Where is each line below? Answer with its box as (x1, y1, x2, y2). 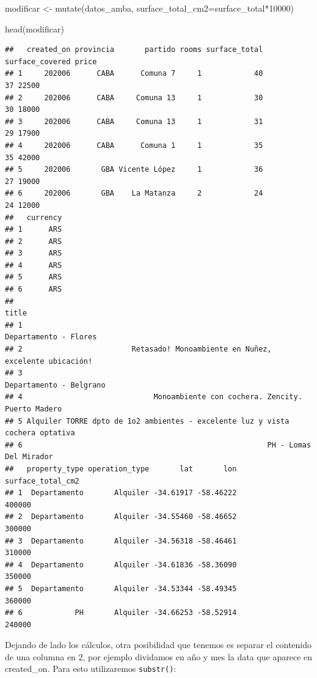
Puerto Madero (5, 405, 62, 413)
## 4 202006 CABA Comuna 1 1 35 (5, 141, 263, 150)
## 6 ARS (5, 285, 62, 294)
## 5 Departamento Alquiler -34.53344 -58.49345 (5, 584, 237, 593)
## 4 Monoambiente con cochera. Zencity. (5, 392, 302, 402)
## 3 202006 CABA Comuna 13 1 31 (5, 117, 263, 126)
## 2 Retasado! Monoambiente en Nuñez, (5, 345, 272, 354)
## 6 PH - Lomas (5, 440, 312, 449)
